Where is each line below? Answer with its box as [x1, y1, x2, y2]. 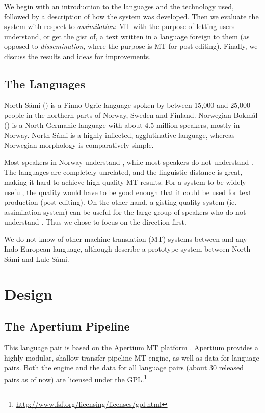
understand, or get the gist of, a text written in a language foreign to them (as [4, 31, 250, 41]
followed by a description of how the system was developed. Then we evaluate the [4, 11, 259, 21]
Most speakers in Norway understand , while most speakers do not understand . [4, 156, 253, 167]
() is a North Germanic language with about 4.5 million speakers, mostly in [4, 119, 240, 130]
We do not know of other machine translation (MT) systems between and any [4, 233, 247, 244]
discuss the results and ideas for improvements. [4, 50, 151, 61]
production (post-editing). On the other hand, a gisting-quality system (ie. [4, 197, 237, 207]
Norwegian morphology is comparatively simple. [4, 140, 154, 150]
